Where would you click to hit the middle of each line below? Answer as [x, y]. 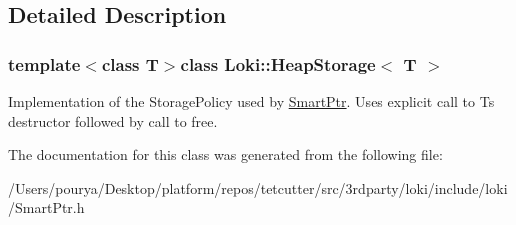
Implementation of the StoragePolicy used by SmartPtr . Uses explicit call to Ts [251, 101]
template [44, 63]
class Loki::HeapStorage [278, 63]
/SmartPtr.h [46, 207]
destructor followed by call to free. [113, 120]
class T [130, 63]
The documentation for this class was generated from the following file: [225, 154]
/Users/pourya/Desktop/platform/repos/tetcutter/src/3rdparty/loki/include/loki [258, 187]
